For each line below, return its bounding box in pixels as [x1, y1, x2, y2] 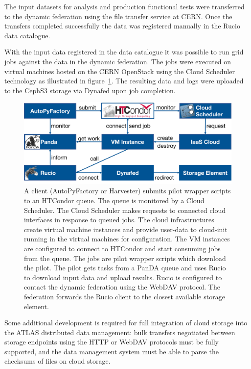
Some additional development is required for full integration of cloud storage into [4, 317, 248, 328]
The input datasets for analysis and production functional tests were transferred [4, 1, 245, 11]
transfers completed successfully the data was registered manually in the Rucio [4, 21, 240, 31]
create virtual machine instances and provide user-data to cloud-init [24, 224, 228, 234]
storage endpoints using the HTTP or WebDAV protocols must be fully [4, 337, 219, 347]
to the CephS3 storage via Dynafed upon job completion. [4, 85, 176, 95]
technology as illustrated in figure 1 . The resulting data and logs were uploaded [4, 76, 244, 86]
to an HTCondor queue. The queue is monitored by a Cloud [24, 195, 205, 205]
